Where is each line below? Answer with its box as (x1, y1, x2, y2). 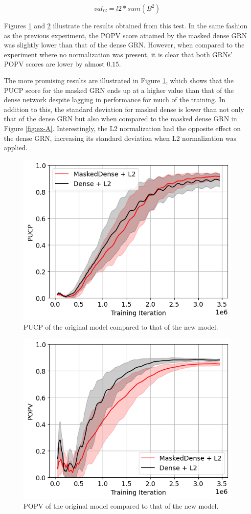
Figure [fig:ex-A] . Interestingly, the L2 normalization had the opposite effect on (4, 123, 241, 133)
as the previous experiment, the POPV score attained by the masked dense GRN (4, 30, 247, 40)
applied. (4, 142, 28, 153)
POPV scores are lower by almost (4, 59, 105, 69)
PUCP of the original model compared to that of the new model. (23, 321, 218, 332)
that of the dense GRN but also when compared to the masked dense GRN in (4, 113, 237, 124)
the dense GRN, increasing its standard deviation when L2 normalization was (4, 133, 237, 143)
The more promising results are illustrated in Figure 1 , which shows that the (4, 75, 234, 85)
